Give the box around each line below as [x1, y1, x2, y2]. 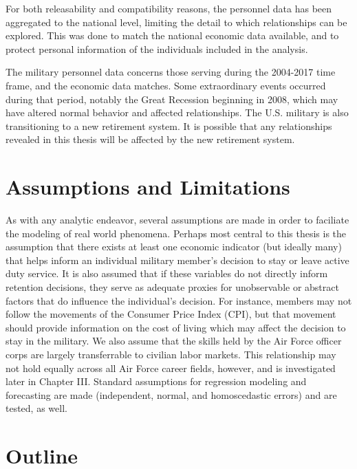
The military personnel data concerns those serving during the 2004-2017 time [6, 65, 336, 79]
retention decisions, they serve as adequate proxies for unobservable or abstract [6, 280, 339, 294]
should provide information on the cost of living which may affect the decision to [6, 320, 346, 334]
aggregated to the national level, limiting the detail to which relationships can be [6, 14, 347, 29]
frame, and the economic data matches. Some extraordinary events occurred [6, 78, 326, 92]
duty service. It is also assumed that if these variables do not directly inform [6, 266, 328, 281]
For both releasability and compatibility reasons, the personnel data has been [6, 1, 332, 15]
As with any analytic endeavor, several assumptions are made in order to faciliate [6, 212, 349, 227]
